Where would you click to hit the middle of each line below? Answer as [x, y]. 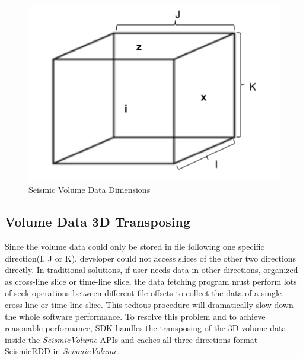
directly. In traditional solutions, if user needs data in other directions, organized [151, 270]
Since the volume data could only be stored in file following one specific [135, 246]
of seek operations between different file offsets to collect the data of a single [143, 293]
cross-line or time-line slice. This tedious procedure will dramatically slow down [149, 304]
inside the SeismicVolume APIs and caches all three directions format [131, 339]
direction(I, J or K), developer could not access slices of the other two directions [151, 258]
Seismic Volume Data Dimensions [90, 190]
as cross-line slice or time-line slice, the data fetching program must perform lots [151, 281]
